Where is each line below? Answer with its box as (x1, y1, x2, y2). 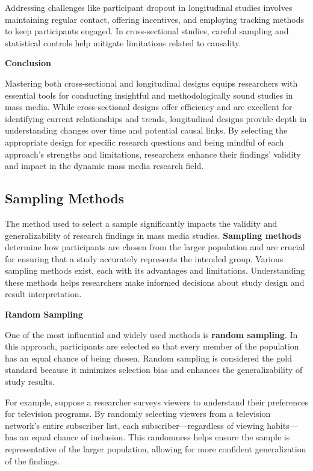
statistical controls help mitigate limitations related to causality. (5, 36, 241, 49)
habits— (267, 419, 298, 431)
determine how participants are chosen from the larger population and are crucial (5, 241, 305, 253)
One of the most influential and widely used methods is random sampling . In (5, 328, 298, 340)
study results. (5, 375, 55, 388)
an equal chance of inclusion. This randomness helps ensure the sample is (19, 431, 290, 443)
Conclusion (5, 57, 52, 69)
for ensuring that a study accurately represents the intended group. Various (5, 252, 284, 265)
